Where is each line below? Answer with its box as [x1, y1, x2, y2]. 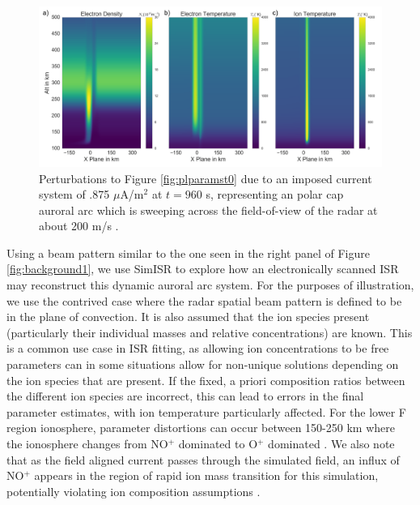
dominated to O [178, 435, 258, 452]
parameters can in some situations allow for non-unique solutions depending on [6, 356, 399, 373]
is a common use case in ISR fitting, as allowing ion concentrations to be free [6, 340, 389, 357]
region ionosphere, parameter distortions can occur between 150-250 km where [6, 419, 395, 436]
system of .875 [39, 186, 110, 203]
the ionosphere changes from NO [6, 435, 168, 452]
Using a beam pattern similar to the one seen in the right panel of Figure [6, 244, 370, 261]
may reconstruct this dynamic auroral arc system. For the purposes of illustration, [6, 276, 414, 293]
